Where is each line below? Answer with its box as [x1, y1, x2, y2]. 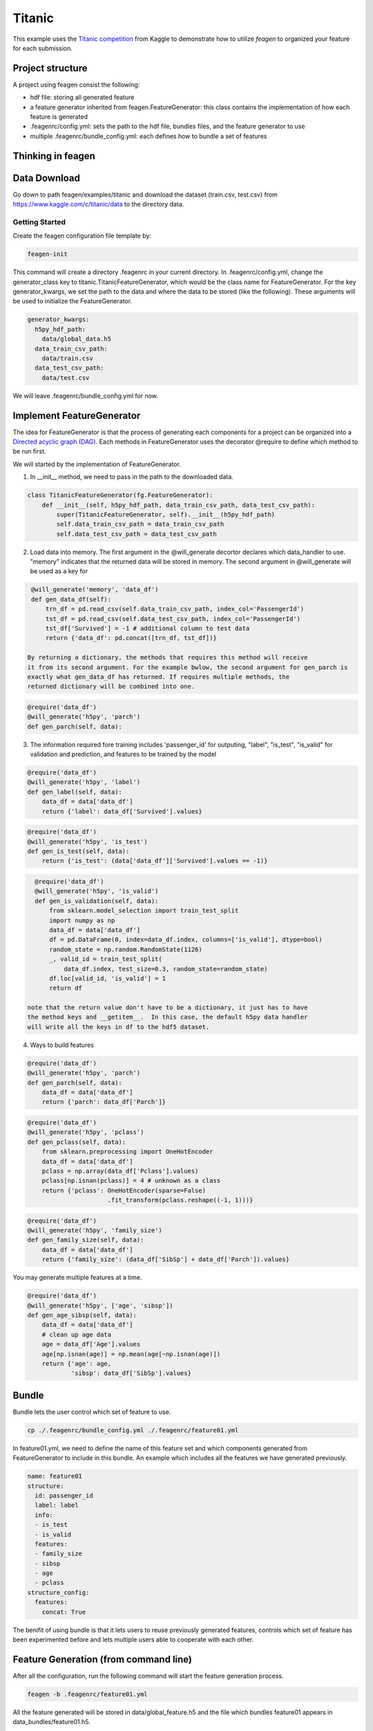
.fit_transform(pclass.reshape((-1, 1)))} [107, 1196, 254, 1204]
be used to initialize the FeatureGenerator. [12, 297, 133, 305]
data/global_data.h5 [41, 335, 112, 343]
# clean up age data [41, 1330, 112, 1338]
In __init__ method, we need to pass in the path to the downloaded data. [30, 473, 234, 481]
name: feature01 [27, 1472, 83, 1480]
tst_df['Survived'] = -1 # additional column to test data [45, 625, 250, 633]
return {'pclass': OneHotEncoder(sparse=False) [41, 1186, 207, 1194]
